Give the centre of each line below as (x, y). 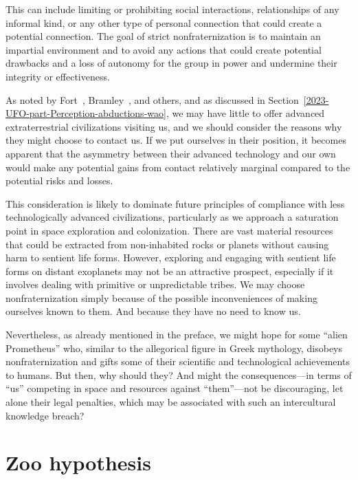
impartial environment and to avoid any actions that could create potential (164, 49)
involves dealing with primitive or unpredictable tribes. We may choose (155, 284)
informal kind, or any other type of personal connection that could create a (164, 22)
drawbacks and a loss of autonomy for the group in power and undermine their (171, 63)
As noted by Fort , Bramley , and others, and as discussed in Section (152, 99)
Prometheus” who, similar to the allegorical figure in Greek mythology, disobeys (174, 348)
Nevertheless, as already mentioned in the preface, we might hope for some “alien (177, 335)
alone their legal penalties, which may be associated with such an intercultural (171, 402)
